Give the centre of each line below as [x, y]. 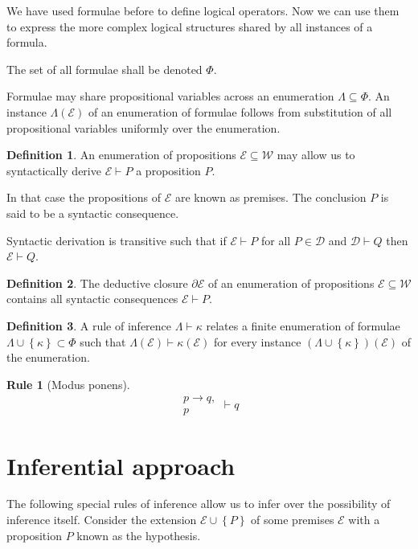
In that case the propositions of [84, 197]
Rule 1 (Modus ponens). [68, 384]
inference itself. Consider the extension [102, 520]
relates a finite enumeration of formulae [303, 325]
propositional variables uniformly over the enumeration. [143, 127]
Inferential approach [121, 465]
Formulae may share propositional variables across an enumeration [170, 96]
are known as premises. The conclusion [270, 197]
